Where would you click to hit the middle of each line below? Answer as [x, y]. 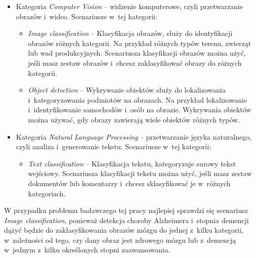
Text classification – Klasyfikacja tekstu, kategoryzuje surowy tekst [132, 163]
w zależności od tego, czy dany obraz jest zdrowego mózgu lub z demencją [120, 240]
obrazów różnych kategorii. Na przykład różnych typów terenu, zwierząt [140, 43]
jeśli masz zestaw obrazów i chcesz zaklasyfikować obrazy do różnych [135, 62]
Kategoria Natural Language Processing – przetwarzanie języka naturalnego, [134, 136]
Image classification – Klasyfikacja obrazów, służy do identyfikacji [130, 33]
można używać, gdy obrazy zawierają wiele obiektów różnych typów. [134, 119]
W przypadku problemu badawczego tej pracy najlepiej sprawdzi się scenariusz [126, 210]
